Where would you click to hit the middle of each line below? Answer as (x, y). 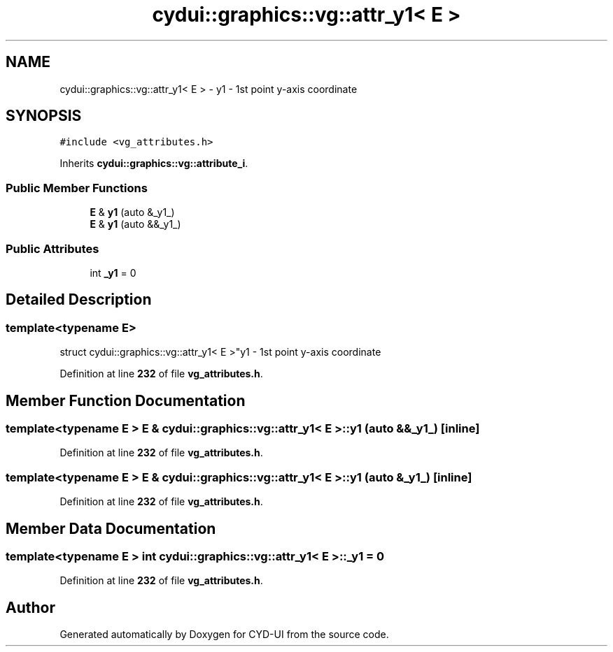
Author (30, 607)
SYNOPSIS (44, 116)
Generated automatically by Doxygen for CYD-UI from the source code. (224, 635)
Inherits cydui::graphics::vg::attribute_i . (154, 164)
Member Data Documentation (111, 528)
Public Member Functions (77, 188)
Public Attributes (52, 248)
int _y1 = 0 (113, 273)
